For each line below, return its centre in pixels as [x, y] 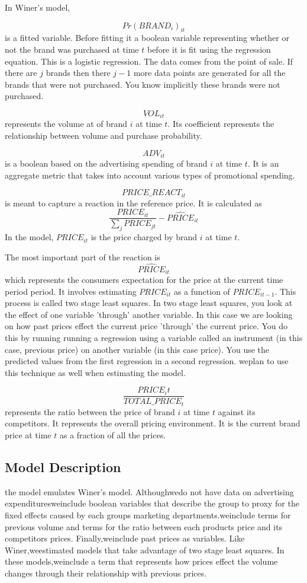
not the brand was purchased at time [72, 49]
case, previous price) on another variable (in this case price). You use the [137, 349]
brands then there [78, 73]
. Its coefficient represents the [221, 124]
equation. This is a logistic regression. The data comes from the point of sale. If [149, 61]
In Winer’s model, [38, 7]
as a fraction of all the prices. [113, 435]
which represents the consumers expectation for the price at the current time [144, 279]
